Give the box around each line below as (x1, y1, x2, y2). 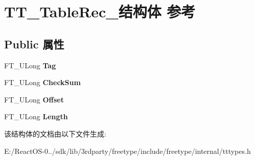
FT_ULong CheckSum (4, 77, 81, 88)
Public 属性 (4, 36, 64, 51)
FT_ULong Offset (4, 94, 64, 104)
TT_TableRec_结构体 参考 (4, 1, 196, 22)
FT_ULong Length (4, 111, 68, 122)
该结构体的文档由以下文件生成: (4, 128, 106, 139)
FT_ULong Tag (4, 60, 56, 70)
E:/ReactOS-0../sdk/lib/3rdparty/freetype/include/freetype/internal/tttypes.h (4, 145, 251, 156)
